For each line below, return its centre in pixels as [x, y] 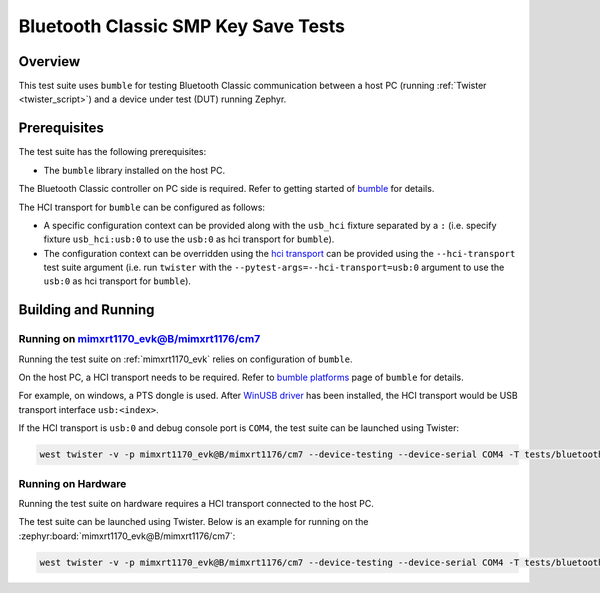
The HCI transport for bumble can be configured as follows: [141, 207]
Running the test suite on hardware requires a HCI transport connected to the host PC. [196, 503]
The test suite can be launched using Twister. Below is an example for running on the [193, 522]
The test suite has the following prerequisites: [112, 152]
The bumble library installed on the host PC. [134, 170]
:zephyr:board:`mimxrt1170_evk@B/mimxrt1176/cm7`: [127, 536]
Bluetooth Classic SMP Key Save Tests [181, 26]
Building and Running [86, 310]
